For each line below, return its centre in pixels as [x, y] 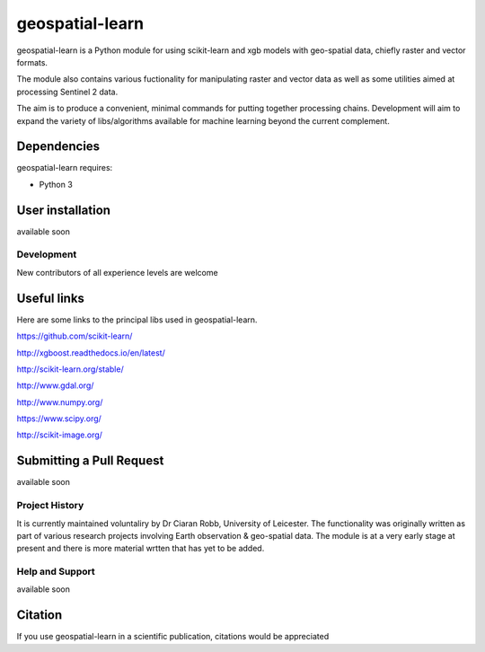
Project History [50, 506]
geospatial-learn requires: [65, 168]
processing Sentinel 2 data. [67, 92]
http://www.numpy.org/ [60, 402]
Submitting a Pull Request [90, 461]
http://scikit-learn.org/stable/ [71, 369]
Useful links [51, 298]
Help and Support [56, 572]
